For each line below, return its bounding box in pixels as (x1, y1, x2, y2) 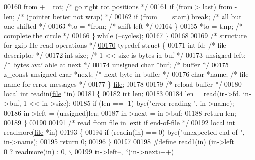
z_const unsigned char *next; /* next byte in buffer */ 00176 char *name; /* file (4, 69, 249, 79)
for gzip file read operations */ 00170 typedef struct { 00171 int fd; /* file (4, 40, 226, 50)
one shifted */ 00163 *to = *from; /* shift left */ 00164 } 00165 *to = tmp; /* (4, 21, 243, 31)
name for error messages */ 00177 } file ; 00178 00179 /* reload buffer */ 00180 (4, 78, 242, 89)
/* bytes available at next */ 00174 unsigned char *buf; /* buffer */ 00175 (4, 59, 229, 69)
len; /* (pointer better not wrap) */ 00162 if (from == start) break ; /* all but (4, 11, 242, 21)
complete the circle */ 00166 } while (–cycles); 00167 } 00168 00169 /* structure (4, 30, 247, 40)
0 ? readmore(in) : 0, (4, 146, 66, 156)
